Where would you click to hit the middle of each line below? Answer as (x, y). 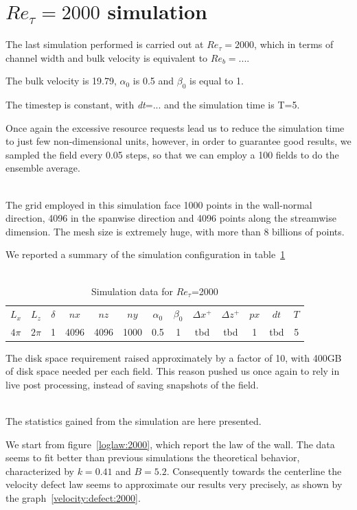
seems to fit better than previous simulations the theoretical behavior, (153, 457)
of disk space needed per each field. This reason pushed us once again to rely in (173, 371)
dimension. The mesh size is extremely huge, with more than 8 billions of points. (175, 231)
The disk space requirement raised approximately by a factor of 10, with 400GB (174, 357)
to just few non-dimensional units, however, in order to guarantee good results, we (178, 141)
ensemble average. (43, 168)
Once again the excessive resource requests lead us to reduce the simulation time (175, 127)
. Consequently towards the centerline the (254, 471)
